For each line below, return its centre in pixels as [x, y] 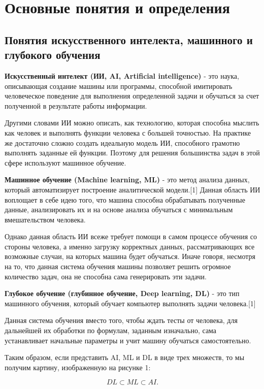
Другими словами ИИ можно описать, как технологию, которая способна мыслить [132, 123]
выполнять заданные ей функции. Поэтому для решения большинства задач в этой [132, 153]
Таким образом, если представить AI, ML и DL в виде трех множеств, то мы [125, 357]
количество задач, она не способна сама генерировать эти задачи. [106, 276]
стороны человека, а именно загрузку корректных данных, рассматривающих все [130, 246]
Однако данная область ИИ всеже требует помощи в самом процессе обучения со [131, 236]
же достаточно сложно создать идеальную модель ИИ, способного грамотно [122, 142]
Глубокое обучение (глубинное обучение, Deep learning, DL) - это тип [122, 293]
